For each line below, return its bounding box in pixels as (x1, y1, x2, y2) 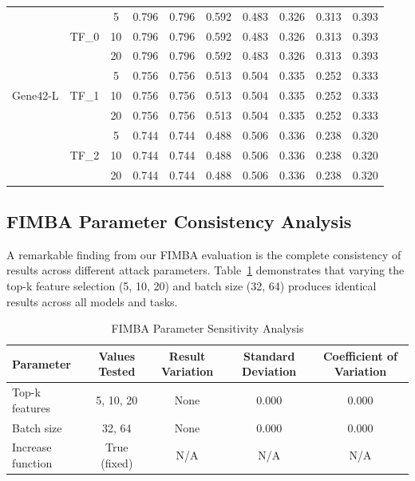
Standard (243, 347, 295, 364)
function (12, 455, 53, 471)
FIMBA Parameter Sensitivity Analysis (111, 320, 304, 337)
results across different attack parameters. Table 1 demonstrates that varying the (6, 262, 405, 278)
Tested (98, 363, 136, 380)
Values (98, 347, 136, 364)
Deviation (242, 363, 297, 380)
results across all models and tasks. (6, 293, 178, 309)
